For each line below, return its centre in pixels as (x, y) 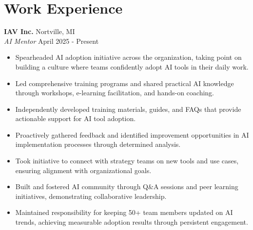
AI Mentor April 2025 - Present (51, 41)
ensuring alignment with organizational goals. (83, 170)
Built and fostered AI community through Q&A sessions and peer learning (127, 186)
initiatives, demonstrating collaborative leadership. (91, 196)
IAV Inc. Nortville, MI (39, 31)
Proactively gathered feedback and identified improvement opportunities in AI (132, 134)
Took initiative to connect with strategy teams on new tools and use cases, (127, 161)
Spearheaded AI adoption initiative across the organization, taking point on (128, 57)
